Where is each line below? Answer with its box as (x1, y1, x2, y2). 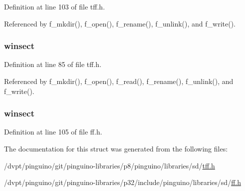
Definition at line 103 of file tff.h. (4, 1, 105, 11)
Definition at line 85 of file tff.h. (4, 59, 102, 69)
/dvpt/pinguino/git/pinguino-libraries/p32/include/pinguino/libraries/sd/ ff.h (4, 177, 241, 187)
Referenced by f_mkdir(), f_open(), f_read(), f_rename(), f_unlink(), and (4, 76, 234, 86)
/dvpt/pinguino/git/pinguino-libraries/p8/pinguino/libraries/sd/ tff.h (4, 160, 215, 170)
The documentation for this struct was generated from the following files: (4, 143, 228, 153)
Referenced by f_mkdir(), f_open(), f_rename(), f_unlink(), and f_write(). (4, 18, 236, 28)
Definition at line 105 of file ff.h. (4, 126, 102, 137)
